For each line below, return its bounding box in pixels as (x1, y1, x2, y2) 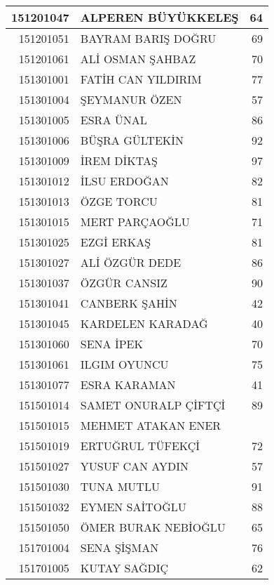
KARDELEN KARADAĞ (80, 315, 208, 331)
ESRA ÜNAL (80, 112, 147, 128)
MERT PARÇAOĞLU (80, 213, 190, 230)
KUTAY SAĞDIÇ (80, 560, 169, 576)
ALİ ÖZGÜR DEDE (80, 254, 181, 270)
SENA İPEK (80, 336, 143, 352)
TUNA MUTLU (80, 478, 160, 494)
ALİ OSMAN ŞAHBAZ (80, 51, 196, 67)
